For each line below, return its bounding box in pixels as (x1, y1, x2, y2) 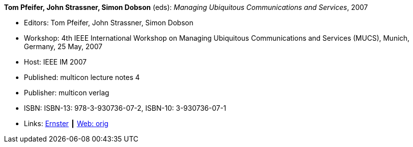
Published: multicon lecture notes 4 (24, 73, 140, 81)
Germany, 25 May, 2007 (24, 42, 103, 51)
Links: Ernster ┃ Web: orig (24, 119, 108, 128)
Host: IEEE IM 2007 (24, 58, 87, 66)
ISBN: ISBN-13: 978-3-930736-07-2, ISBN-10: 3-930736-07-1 (24, 104, 226, 112)
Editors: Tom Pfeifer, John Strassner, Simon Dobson (24, 18, 194, 27)
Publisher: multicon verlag (24, 88, 109, 97)
